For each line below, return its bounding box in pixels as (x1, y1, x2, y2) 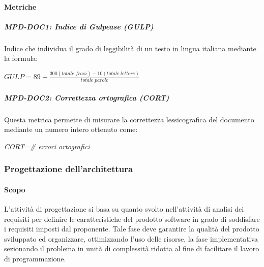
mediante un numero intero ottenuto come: (4, 124, 138, 135)
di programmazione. (4, 253, 66, 264)
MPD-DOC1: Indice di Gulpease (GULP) (4, 21, 154, 31)
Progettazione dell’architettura (4, 162, 133, 175)
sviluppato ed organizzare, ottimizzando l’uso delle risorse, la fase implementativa (4, 233, 258, 244)
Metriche (4, 1, 37, 12)
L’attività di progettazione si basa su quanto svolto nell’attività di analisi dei (4, 204, 244, 214)
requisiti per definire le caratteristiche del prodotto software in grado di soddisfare (4, 213, 260, 224)
